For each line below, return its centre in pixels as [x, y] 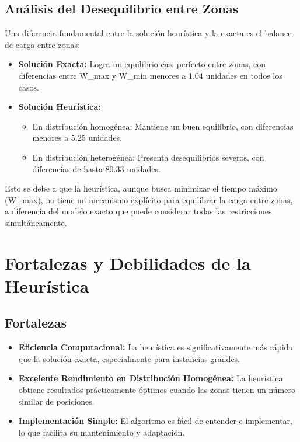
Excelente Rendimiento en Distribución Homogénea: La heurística [151, 378]
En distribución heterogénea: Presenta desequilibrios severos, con [148, 157]
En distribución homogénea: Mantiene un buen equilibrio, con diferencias [163, 126]
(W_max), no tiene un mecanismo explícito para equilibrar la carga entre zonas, [149, 199]
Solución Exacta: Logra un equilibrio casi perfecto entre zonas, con [142, 64]
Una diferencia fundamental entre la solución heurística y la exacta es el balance [148, 33]
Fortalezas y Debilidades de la [128, 262]
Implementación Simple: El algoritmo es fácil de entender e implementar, [155, 421]
